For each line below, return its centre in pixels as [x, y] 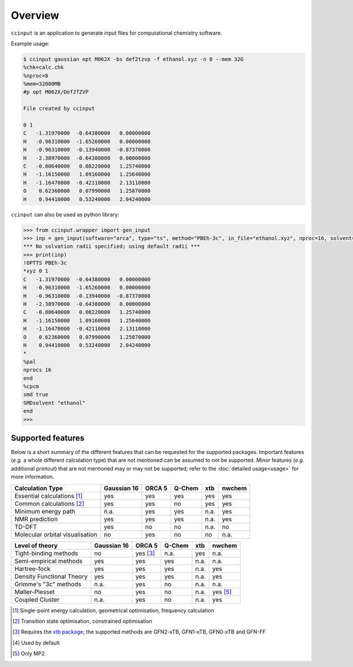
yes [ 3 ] [145, 553]
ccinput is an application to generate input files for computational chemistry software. [116, 33]
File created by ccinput [59, 109]
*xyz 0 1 [36, 271]
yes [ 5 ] [222, 592]
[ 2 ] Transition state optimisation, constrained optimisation [82, 621]
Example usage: [30, 44]
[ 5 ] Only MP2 [29, 653]
